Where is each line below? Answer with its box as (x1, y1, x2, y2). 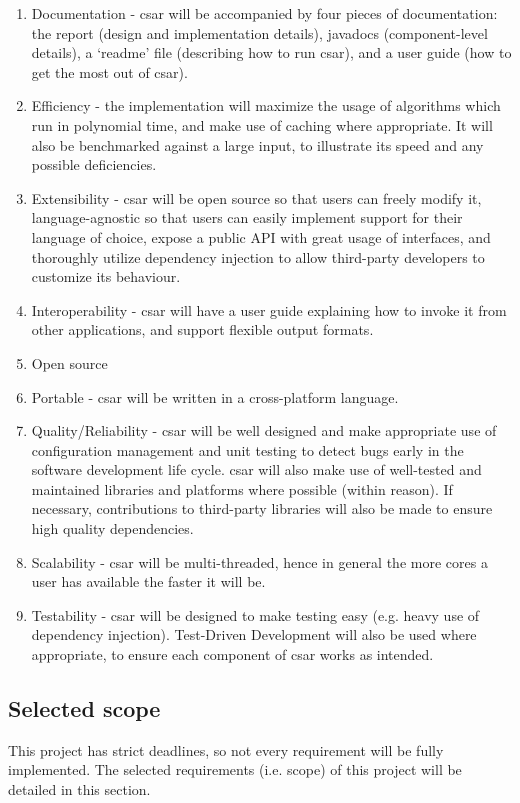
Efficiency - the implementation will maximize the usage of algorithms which (31, 95, 501, 116)
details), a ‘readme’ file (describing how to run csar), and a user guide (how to (31, 42, 512, 63)
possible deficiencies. (31, 154, 157, 175)
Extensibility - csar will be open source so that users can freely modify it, (31, 187, 482, 208)
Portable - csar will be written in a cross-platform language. (31, 386, 399, 407)
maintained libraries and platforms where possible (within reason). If (31, 478, 453, 499)
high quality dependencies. (31, 518, 194, 539)
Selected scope (8, 693, 161, 724)
